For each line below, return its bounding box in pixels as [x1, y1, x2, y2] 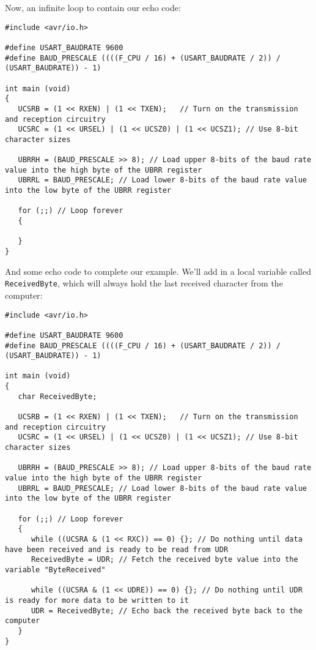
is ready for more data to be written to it [5, 596, 189, 605]
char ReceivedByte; [18, 392, 97, 401]
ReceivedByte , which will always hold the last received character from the [5, 277, 283, 290]
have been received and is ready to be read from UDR [5, 545, 229, 554]
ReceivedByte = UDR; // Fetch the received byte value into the [31, 555, 298, 564]
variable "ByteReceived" [5, 565, 106, 574]
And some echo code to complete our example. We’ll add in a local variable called [5, 264, 312, 277]
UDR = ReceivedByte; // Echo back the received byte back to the [31, 606, 303, 615]
